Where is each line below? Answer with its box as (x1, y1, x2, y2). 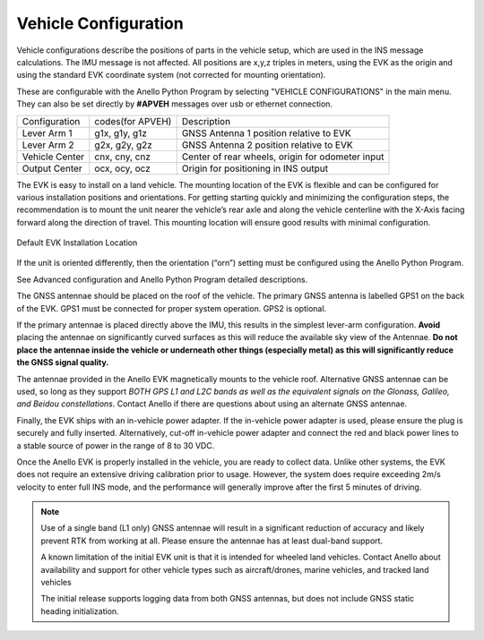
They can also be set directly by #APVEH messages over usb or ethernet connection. (16, 98, 333, 109)
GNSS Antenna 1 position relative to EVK (181, 126, 351, 139)
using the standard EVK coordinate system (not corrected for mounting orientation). (16, 70, 326, 81)
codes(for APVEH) (94, 115, 172, 127)
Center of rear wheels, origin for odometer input (181, 150, 385, 163)
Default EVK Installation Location (16, 237, 138, 248)
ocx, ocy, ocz (94, 162, 151, 175)
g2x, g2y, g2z (94, 139, 152, 151)
